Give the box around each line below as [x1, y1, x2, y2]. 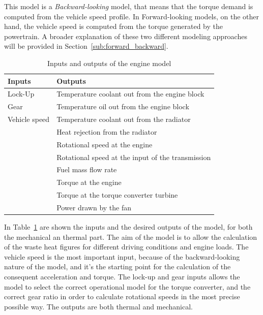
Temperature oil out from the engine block [56, 101, 189, 112]
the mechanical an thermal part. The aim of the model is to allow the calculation [4, 231, 257, 242]
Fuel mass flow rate [56, 164, 117, 175]
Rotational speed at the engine [56, 139, 153, 149]
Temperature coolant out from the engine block [56, 88, 204, 99]
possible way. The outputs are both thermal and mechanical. [4, 301, 193, 311]
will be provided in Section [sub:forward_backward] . [4, 41, 168, 51]
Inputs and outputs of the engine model [47, 57, 171, 68]
